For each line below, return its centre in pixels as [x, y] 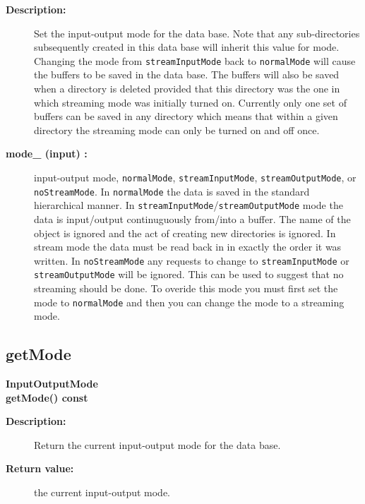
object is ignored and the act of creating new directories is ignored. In [185, 233]
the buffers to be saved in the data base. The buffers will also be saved [187, 74]
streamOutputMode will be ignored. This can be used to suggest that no [189, 274]
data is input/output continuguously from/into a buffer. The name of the [192, 218]
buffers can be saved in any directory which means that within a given [186, 116]
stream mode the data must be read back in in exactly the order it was [188, 247]
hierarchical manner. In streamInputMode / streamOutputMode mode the [189, 205]
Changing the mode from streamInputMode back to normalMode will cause [195, 60]
